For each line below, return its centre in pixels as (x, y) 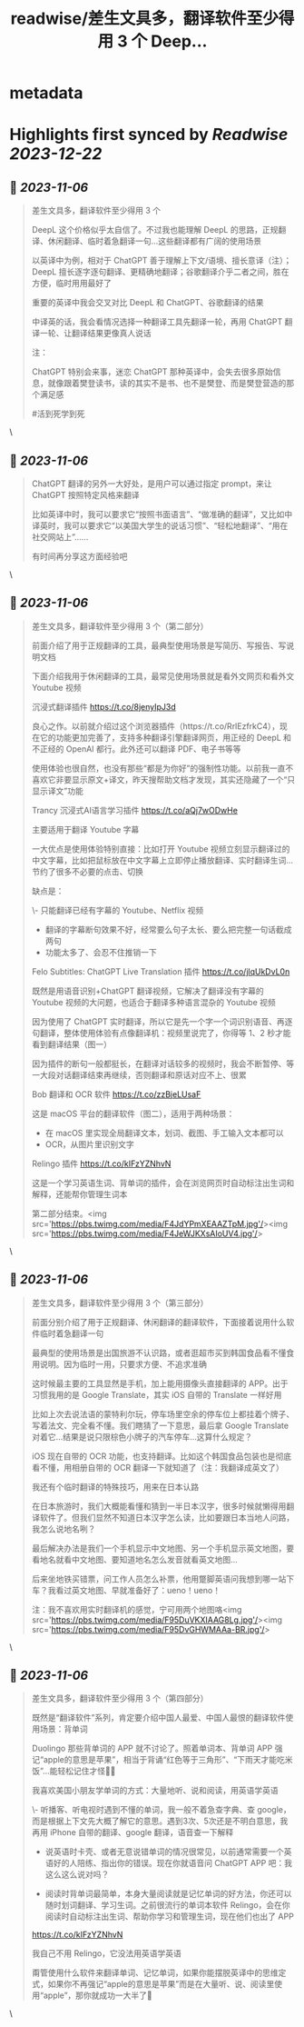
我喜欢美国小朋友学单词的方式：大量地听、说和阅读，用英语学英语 (155, 1791)
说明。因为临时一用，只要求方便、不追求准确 (123, 1363)
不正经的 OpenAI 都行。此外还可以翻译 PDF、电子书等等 (137, 749)
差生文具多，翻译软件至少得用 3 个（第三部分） (120, 1303)
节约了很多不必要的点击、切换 (87, 871)
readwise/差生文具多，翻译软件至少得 (152, 19)
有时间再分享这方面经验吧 (79, 556)
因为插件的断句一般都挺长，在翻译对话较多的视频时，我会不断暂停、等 (163, 1063)
